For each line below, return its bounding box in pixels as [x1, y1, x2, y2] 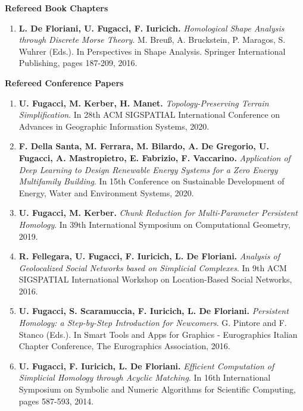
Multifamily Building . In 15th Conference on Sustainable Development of [18, 175, 285, 187]
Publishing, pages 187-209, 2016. [18, 57, 138, 69]
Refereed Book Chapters [5, 2, 108, 14]
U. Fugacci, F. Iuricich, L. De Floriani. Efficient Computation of [18, 359, 274, 372]
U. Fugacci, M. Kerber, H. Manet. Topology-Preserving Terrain [18, 96, 269, 109]
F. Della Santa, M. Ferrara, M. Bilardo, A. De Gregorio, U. [18, 140, 269, 152]
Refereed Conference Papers [5, 76, 124, 89]
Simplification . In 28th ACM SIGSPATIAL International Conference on [18, 108, 280, 121]
